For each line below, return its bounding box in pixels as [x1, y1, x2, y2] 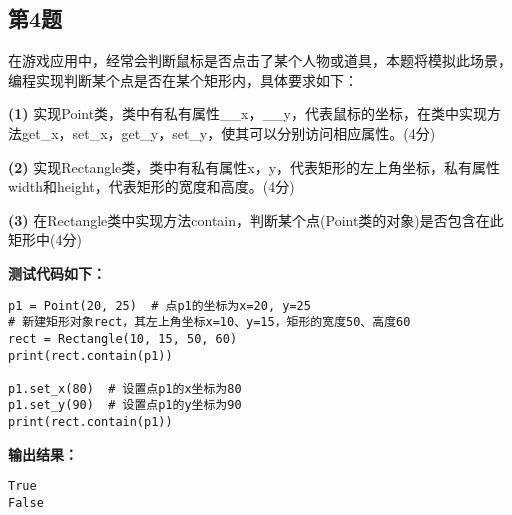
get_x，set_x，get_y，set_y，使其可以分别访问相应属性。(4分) [21, 122, 436, 143]
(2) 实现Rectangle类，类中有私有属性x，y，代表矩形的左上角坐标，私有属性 [8, 156, 501, 177]
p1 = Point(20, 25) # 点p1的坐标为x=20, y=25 [8, 298, 311, 313]
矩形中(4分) [8, 229, 82, 250]
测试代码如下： [8, 262, 106, 283]
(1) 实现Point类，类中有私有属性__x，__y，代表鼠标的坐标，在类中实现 [8, 103, 487, 124]
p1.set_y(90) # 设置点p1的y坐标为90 [8, 398, 242, 413]
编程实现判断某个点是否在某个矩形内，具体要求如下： [8, 69, 358, 90]
